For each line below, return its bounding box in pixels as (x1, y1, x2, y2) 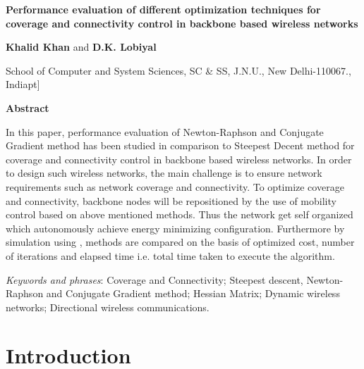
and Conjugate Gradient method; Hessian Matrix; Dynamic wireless (46, 286, 340, 301)
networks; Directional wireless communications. (6, 299, 210, 314)
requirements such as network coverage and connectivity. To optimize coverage (6, 179, 344, 194)
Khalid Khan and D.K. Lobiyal (6, 39, 157, 54)
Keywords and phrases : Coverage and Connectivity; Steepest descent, (6, 272, 303, 287)
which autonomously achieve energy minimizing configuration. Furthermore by (6, 220, 345, 235)
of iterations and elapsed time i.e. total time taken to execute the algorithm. (6, 248, 335, 263)
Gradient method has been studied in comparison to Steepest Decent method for (6, 138, 355, 153)
